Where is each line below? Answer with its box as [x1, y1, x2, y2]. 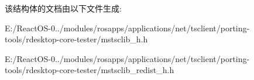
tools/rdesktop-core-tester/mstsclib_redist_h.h [5, 64, 174, 76]
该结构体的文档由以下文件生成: [5, 2, 122, 14]
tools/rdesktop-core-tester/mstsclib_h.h [5, 33, 148, 45]
